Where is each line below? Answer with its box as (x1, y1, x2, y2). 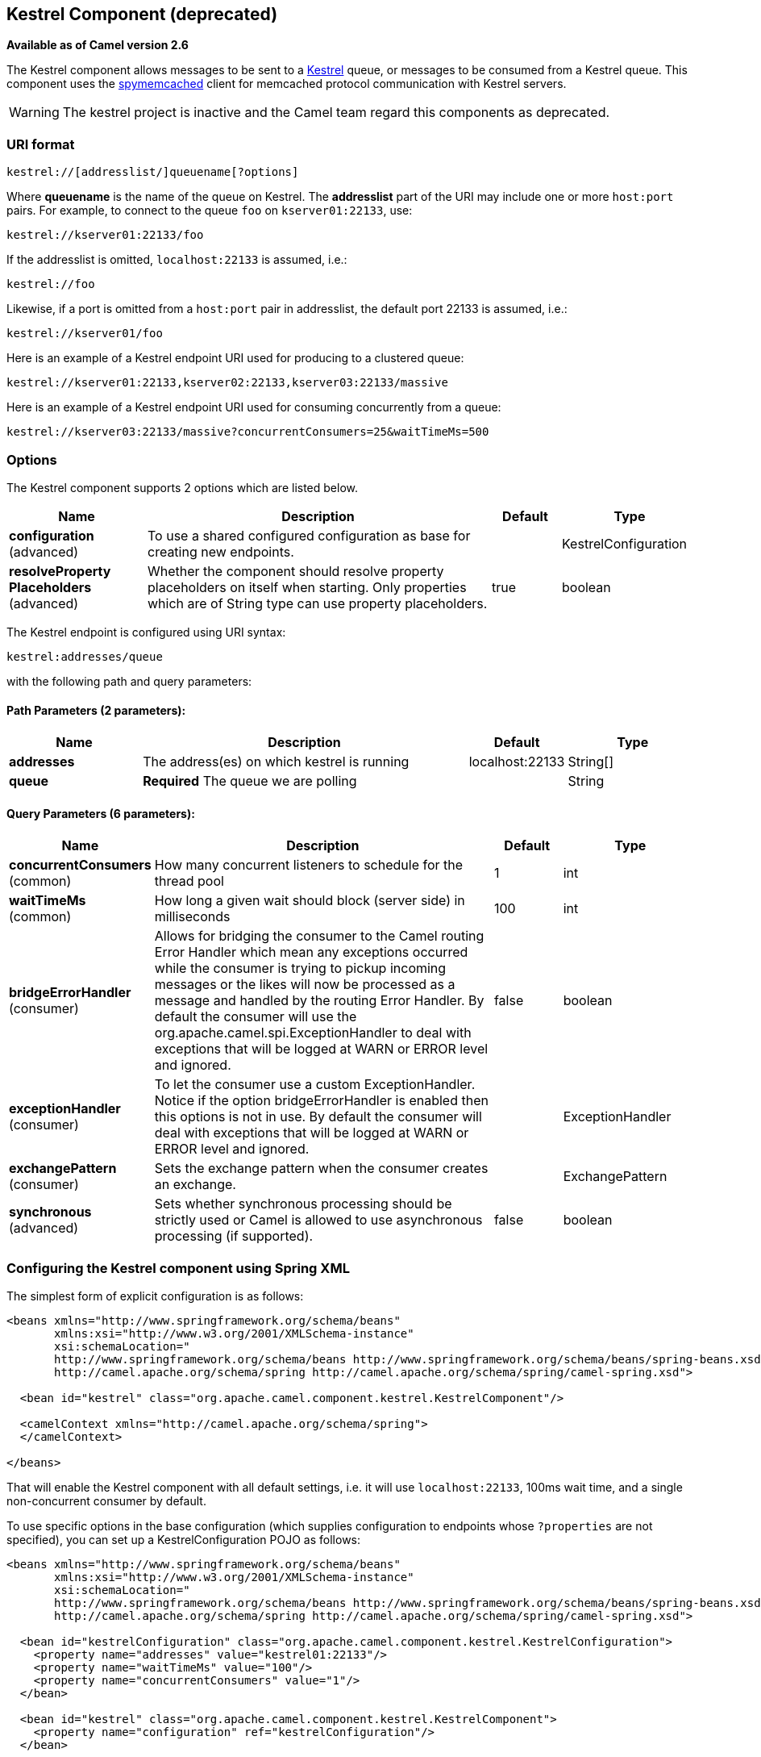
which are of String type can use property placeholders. (148, 595, 488, 611)
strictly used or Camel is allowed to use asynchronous (154, 1212, 483, 1229)
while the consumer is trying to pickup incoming (154, 960, 447, 977)
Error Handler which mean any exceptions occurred (154, 944, 468, 961)
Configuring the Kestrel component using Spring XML (6, 1259, 350, 1276)
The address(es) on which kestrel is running (143, 753, 410, 770)
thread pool (154, 873, 224, 890)
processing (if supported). (154, 1228, 314, 1245)
